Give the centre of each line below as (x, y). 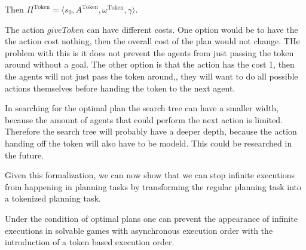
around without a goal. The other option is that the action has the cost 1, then (150, 64)
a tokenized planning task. (53, 198)
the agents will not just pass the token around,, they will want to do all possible (152, 76)
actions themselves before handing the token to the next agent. (120, 88)
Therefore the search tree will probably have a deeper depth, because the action (151, 131)
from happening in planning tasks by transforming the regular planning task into (153, 186)
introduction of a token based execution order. (90, 242)
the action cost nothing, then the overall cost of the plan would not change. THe (152, 41)
